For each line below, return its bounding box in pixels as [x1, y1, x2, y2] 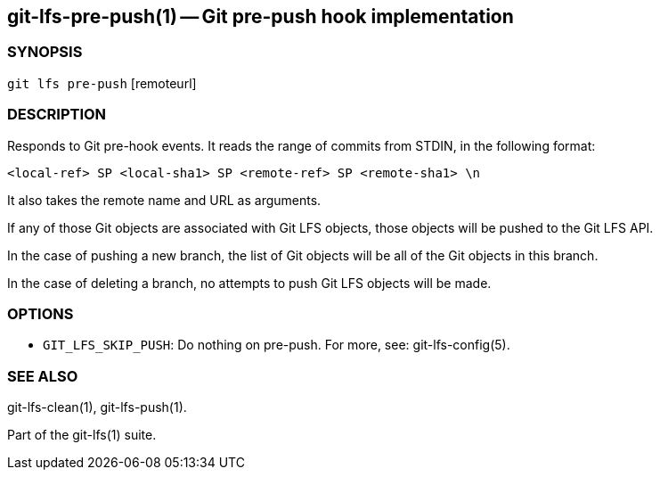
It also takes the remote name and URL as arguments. [7, 192, 322, 208]
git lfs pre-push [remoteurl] [7, 75, 197, 91]
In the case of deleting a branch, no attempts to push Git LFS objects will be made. [7, 275, 492, 291]
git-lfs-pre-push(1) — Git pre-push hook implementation [7, 5, 514, 28]
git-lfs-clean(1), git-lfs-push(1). [7, 399, 187, 415]
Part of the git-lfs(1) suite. [7, 427, 157, 443]
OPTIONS [7, 304, 74, 323]
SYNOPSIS [7, 43, 83, 62]
